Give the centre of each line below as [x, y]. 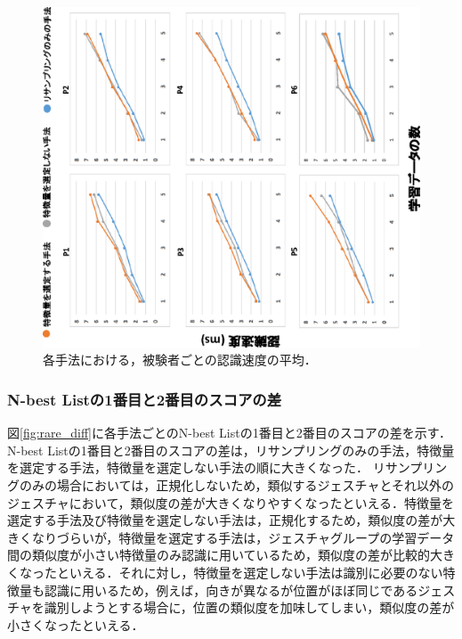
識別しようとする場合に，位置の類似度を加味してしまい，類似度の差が [249, 607]
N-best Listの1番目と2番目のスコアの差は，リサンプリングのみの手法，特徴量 [231, 450]
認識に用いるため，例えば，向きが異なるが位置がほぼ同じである [231, 590]
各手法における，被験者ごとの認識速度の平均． [180, 360]
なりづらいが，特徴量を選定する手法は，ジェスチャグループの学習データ [243, 537]
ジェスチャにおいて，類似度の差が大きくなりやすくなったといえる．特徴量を [231, 502]
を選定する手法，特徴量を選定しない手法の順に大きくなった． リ [196, 467]
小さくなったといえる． [76, 624]
